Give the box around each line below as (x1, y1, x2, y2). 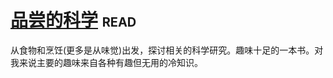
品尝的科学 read (10, 9, 137, 32)
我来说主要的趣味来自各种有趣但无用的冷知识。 (10, 56, 203, 68)
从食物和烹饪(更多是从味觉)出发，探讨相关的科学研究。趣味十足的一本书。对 (10, 44, 324, 56)
